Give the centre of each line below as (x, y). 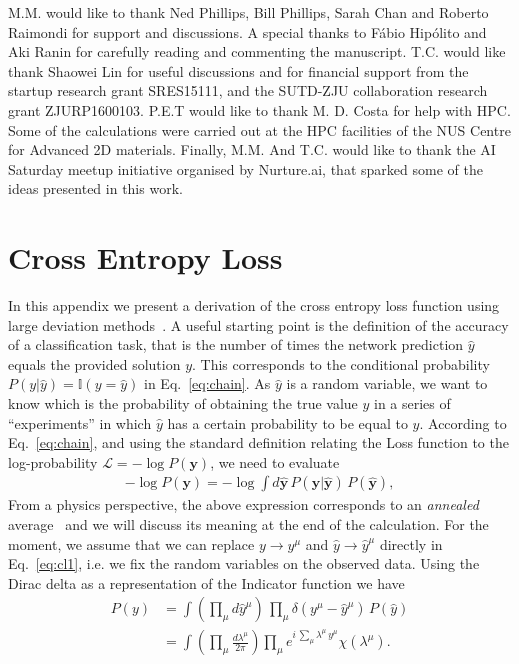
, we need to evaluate (275, 461)
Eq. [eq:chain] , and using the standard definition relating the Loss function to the (258, 442)
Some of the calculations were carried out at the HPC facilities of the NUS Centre (259, 129)
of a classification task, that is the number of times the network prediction (236, 344)
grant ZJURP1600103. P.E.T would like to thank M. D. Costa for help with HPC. (259, 109)
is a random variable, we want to (387, 383)
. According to (463, 422)
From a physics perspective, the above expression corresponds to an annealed (243, 504)
